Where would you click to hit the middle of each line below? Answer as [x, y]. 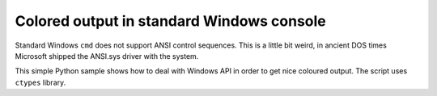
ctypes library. [40, 82]
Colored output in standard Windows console [171, 21]
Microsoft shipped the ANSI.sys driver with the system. [107, 56]
